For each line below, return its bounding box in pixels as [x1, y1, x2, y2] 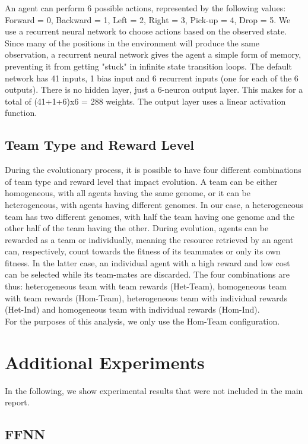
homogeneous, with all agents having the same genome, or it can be [5, 187, 251, 199]
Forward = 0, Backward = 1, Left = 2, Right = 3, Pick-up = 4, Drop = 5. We [5, 13, 291, 26]
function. [5, 106, 37, 119]
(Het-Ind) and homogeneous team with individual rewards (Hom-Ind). [5, 303, 260, 316]
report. [5, 396, 30, 408]
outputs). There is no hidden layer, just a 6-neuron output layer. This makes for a [5, 83, 303, 96]
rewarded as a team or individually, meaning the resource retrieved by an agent [5, 233, 294, 245]
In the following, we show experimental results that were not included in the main [5, 384, 303, 396]
